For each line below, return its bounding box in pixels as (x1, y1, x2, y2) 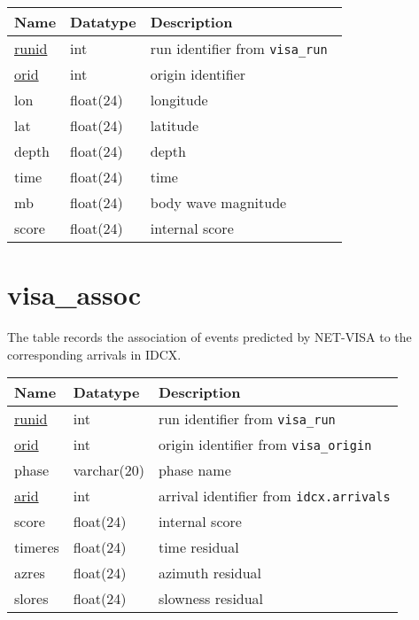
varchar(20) (73, 460, 144, 481)
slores (14, 588, 49, 609)
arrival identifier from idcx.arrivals (158, 485, 391, 507)
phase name (158, 460, 231, 481)
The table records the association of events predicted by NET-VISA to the (7, 328, 412, 346)
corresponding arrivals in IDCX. (7, 345, 182, 363)
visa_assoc (7, 276, 142, 313)
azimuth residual (158, 562, 262, 584)
